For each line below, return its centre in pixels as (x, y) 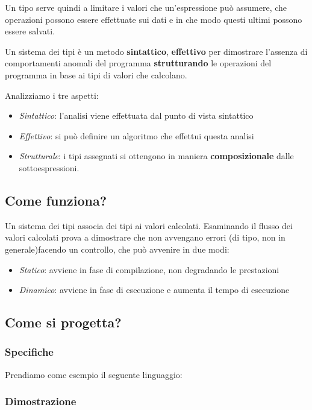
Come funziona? (56, 200)
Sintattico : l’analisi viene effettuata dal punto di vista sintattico (136, 115)
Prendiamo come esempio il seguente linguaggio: (94, 374)
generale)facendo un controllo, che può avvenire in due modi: (117, 249)
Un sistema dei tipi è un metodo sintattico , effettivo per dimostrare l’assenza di (156, 51)
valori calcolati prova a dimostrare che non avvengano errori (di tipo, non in (145, 237)
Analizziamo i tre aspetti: (52, 95)
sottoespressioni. (49, 167)
